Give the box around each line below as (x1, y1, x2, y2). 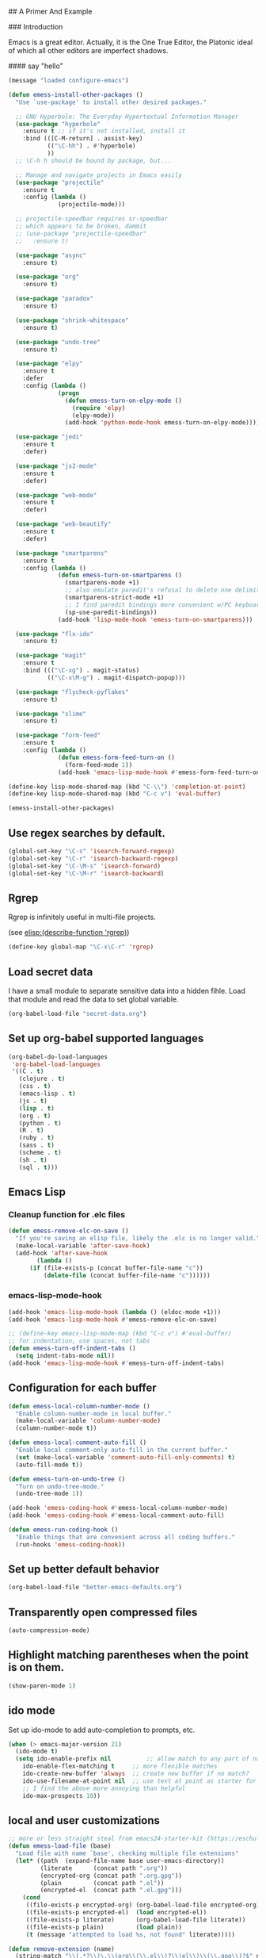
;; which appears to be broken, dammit (15, 222, 147, 230)
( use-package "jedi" (15, 433, 83, 441)
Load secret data (8, 965, 93, 979)
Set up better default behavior (8, 1562, 160, 1577)
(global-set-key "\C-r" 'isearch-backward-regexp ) (8, 854, 179, 863)
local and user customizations (8, 1814, 161, 1827)
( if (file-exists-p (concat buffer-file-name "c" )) (28, 1264, 203, 1272)
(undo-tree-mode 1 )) (15, 1490, 83, 1498)
